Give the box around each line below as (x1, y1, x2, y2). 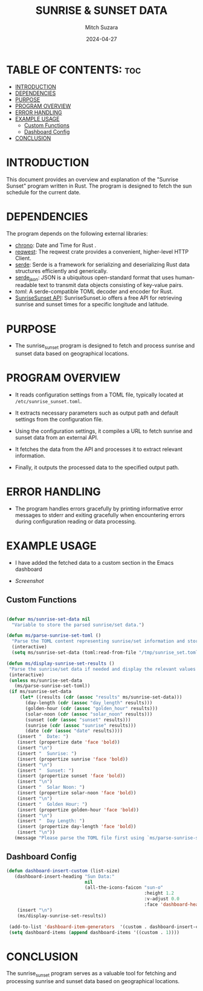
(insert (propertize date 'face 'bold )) (17, 739, 120, 745)
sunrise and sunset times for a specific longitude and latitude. (14, 301, 169, 308)
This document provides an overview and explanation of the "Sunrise (6, 176, 179, 183)
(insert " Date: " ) (17, 734, 69, 740)
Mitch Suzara (85, 24, 118, 31)
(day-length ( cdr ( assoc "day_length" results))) (25, 700, 153, 706)
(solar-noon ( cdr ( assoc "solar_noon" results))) (25, 711, 153, 717)
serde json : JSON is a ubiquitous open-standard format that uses (14, 274, 174, 282)
